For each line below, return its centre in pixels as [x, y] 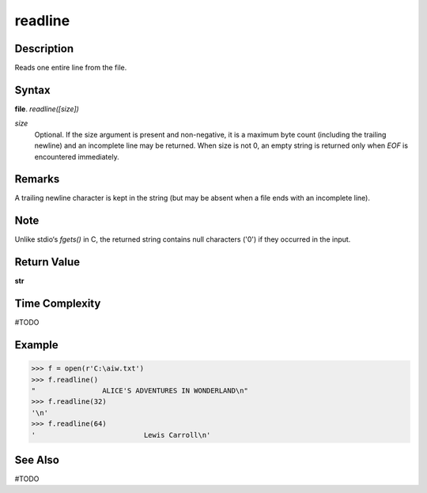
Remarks [37, 179]
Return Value [47, 262]
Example [36, 345]
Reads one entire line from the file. [71, 68]
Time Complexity [58, 304]
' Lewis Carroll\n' [121, 435]
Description [44, 49]
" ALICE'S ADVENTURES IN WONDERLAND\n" [140, 390]
